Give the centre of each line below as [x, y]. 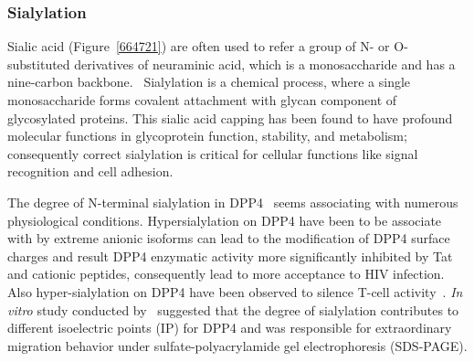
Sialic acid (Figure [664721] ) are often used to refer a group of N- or [199, 46]
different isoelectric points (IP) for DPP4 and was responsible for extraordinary [230, 328]
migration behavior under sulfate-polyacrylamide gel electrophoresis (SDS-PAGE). [237, 345]
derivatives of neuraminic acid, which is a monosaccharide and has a [265, 64]
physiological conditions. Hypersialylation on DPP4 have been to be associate [225, 220]
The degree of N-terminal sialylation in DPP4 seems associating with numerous [233, 202]
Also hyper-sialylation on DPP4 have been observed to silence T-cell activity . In [235, 291]
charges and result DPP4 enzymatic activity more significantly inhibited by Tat [230, 256]
